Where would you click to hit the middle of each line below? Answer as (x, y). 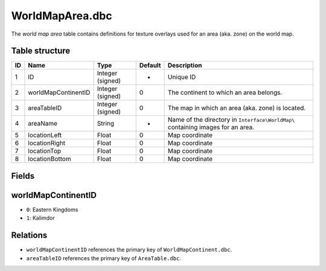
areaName (43, 124)
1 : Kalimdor (40, 218)
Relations (29, 235)
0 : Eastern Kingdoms (52, 209)
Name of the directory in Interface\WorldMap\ (231, 120)
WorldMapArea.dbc (62, 16)
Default (150, 65)
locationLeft (45, 135)
